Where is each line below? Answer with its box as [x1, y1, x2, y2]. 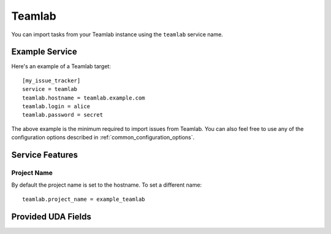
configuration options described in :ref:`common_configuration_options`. [11, 134, 195, 141]
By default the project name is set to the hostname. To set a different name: [11, 181, 202, 189]
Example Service [11, 47, 77, 57]
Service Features [11, 150, 78, 160]
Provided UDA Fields [11, 211, 91, 222]
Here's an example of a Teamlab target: [11, 63, 112, 70]
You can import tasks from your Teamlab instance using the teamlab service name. [11, 31, 223, 38]
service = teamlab [22, 86, 78, 93]
